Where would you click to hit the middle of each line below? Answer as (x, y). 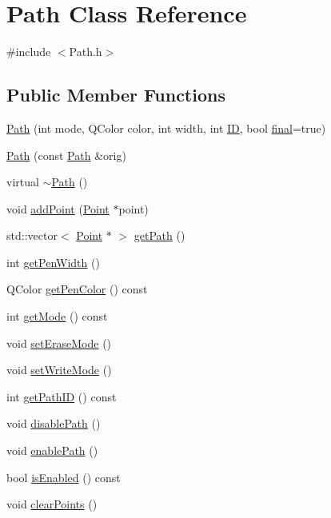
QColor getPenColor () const (77, 289)
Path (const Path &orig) (66, 155)
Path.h (86, 52)
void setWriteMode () (59, 370)
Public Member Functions (116, 95)
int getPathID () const (62, 396)
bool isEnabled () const (64, 477)
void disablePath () (54, 423)
